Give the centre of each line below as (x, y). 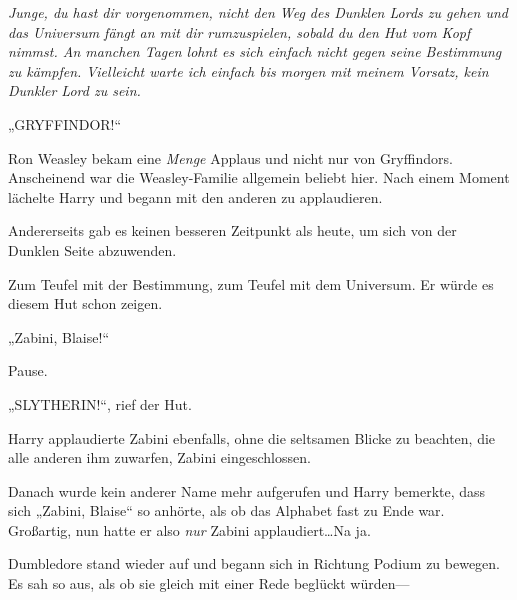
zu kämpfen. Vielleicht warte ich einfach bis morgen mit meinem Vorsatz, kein (248, 70)
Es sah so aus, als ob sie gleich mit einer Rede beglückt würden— (209, 583)
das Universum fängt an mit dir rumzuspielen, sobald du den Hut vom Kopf (239, 31)
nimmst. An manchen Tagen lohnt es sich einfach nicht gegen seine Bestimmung (255, 51)
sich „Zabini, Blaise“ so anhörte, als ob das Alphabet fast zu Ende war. (226, 510)
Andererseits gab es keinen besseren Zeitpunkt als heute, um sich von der (232, 230)
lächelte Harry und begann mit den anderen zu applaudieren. (195, 196)
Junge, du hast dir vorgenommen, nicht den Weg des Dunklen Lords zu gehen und (258, 12)
